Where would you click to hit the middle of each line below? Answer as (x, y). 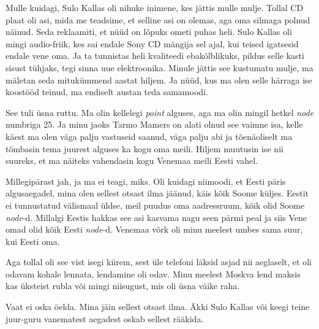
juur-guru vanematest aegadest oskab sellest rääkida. (105, 318)
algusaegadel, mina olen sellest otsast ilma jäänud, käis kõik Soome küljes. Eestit (157, 193)
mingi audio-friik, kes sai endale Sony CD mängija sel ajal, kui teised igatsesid (152, 43)
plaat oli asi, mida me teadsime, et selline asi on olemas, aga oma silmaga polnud (158, 19)
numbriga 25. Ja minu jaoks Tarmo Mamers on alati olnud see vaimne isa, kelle (154, 124)
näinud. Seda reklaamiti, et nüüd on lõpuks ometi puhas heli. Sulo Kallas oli (149, 32)
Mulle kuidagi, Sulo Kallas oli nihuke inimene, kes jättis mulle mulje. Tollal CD (155, 7)
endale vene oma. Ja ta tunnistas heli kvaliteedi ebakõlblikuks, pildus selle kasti (155, 56)
